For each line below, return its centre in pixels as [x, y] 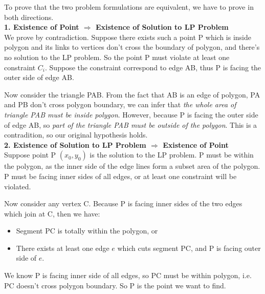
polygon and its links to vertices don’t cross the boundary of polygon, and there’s [132, 47]
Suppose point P [30, 155]
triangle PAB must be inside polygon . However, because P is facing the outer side [131, 114]
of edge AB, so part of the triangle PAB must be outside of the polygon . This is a [131, 124]
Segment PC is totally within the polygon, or [87, 231]
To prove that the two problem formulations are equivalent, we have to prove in [129, 7]
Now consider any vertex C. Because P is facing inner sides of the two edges [123, 203]
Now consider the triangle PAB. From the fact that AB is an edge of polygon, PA [132, 94]
